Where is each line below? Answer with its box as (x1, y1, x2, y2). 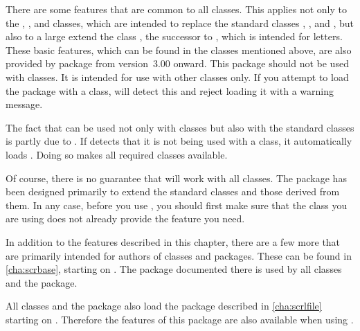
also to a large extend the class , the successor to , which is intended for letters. (6, 29, 343, 44)
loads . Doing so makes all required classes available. (6, 147, 228, 161)
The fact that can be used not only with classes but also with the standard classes (6, 120, 354, 134)
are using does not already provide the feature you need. (6, 211, 245, 226)
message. (6, 97, 43, 111)
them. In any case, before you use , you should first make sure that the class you (6, 197, 348, 212)
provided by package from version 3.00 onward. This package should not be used (6, 56, 349, 71)
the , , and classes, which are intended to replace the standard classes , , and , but (6, 15, 354, 30)
